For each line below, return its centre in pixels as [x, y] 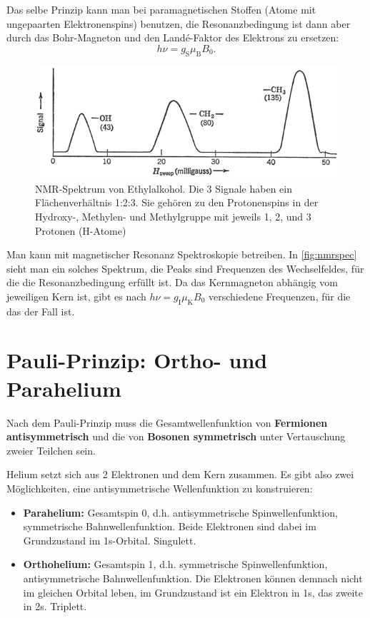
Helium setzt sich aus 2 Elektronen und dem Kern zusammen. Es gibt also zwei [180, 474]
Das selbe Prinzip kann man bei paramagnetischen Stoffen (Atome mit [161, 9]
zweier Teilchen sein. [51, 450]
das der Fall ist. [41, 311]
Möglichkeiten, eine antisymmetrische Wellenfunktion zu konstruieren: [160, 488]
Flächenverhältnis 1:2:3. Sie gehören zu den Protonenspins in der [177, 202]
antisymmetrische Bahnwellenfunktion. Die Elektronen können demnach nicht [193, 578]
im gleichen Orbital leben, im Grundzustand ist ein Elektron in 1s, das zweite [193, 592]
